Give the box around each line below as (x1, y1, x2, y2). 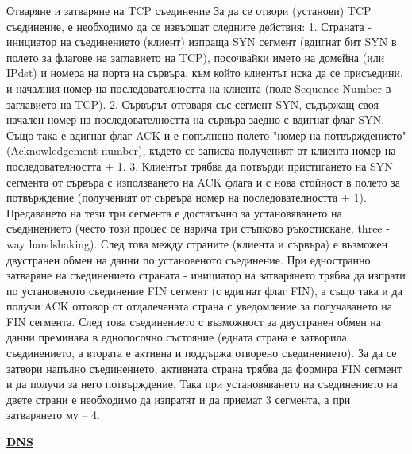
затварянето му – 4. (6, 406, 100, 423)
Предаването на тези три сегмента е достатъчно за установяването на (6, 204, 342, 221)
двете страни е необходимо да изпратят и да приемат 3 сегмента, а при (6, 391, 351, 407)
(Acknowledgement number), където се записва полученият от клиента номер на (6, 142, 396, 159)
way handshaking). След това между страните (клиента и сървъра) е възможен (6, 235, 388, 252)
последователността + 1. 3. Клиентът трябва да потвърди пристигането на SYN (6, 157, 393, 174)
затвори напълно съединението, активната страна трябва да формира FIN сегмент (6, 360, 402, 376)
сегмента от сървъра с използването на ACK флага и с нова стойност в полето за (6, 173, 401, 190)
